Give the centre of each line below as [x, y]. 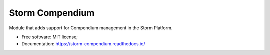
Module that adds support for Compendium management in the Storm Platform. [91, 28]
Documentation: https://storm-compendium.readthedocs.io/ [83, 44]
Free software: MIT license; [50, 37]
